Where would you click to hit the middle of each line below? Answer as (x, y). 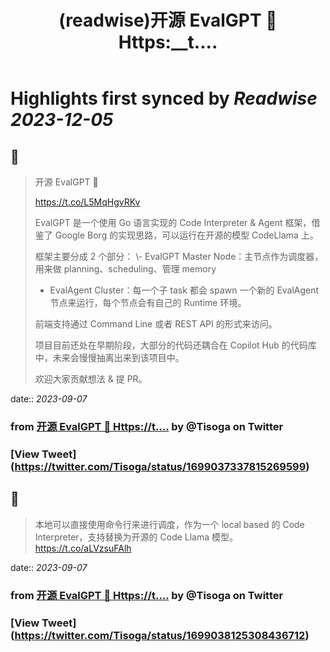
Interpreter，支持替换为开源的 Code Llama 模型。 (136, 537)
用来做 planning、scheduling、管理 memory (125, 269)
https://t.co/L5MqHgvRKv (87, 202)
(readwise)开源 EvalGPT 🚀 (168, 20)
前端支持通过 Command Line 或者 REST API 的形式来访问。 (156, 324)
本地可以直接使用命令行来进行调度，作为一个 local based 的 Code (169, 524)
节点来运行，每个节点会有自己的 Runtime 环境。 (148, 302)
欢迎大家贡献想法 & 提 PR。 (91, 379)
